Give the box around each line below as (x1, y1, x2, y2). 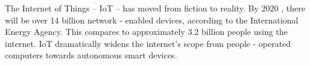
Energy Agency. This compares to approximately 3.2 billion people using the (5, 25, 288, 38)
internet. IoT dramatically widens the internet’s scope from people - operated (5, 37, 291, 49)
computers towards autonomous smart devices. (5, 49, 177, 61)
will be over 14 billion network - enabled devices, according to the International (5, 13, 299, 26)
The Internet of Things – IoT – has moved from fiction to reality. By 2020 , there (5, 2, 305, 14)
